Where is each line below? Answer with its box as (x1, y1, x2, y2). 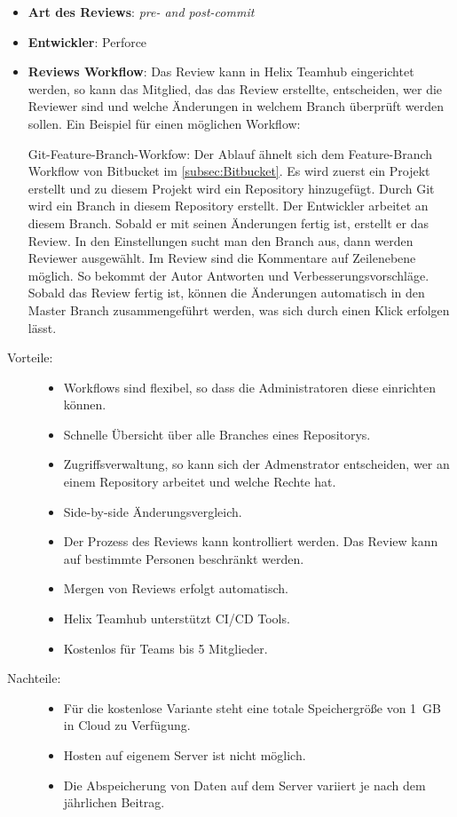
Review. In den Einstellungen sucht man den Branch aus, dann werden (28, 231, 414, 250)
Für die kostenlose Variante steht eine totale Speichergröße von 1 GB (63, 698, 442, 717)
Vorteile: (7, 348, 53, 367)
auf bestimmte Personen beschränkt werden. (63, 549, 304, 567)
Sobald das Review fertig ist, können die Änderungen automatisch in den (28, 283, 425, 302)
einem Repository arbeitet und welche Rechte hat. (63, 472, 336, 491)
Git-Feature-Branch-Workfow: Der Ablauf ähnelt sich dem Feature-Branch (28, 144, 433, 163)
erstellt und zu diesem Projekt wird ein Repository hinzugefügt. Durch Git (28, 178, 435, 197)
